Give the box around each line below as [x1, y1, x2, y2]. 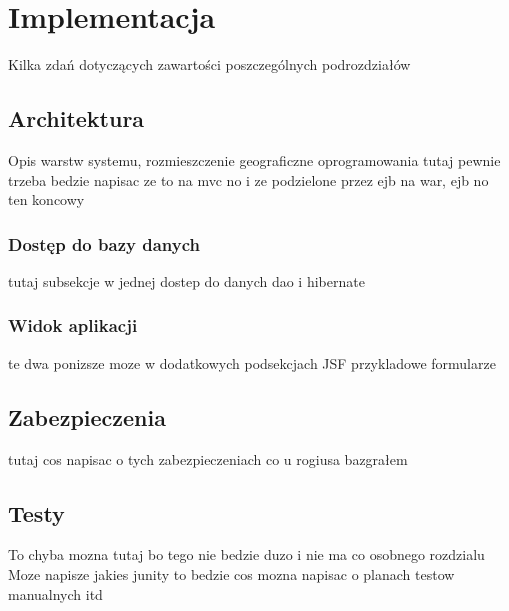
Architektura [8, 103, 145, 134]
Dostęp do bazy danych [8, 231, 200, 256]
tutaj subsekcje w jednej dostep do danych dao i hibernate [8, 270, 365, 291]
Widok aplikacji [8, 313, 138, 338]
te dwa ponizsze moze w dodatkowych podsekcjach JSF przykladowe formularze [8, 352, 496, 373]
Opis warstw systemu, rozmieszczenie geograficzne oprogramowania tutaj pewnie [8, 149, 501, 170]
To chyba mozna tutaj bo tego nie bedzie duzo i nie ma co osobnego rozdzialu [8, 544, 485, 565]
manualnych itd [8, 583, 103, 604]
